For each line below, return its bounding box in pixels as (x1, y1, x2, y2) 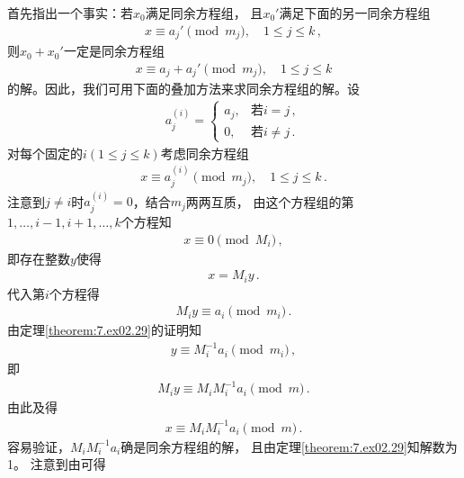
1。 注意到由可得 (7, 455, 106, 473)
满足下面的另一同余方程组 (279, 4, 431, 22)
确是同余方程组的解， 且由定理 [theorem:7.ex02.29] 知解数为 (120, 437, 458, 455)
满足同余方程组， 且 (145, 4, 263, 22)
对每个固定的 (7, 143, 83, 162)
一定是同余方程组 (63, 41, 165, 60)
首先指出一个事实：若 (7, 4, 133, 22)
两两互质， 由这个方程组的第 (185, 192, 354, 211)
